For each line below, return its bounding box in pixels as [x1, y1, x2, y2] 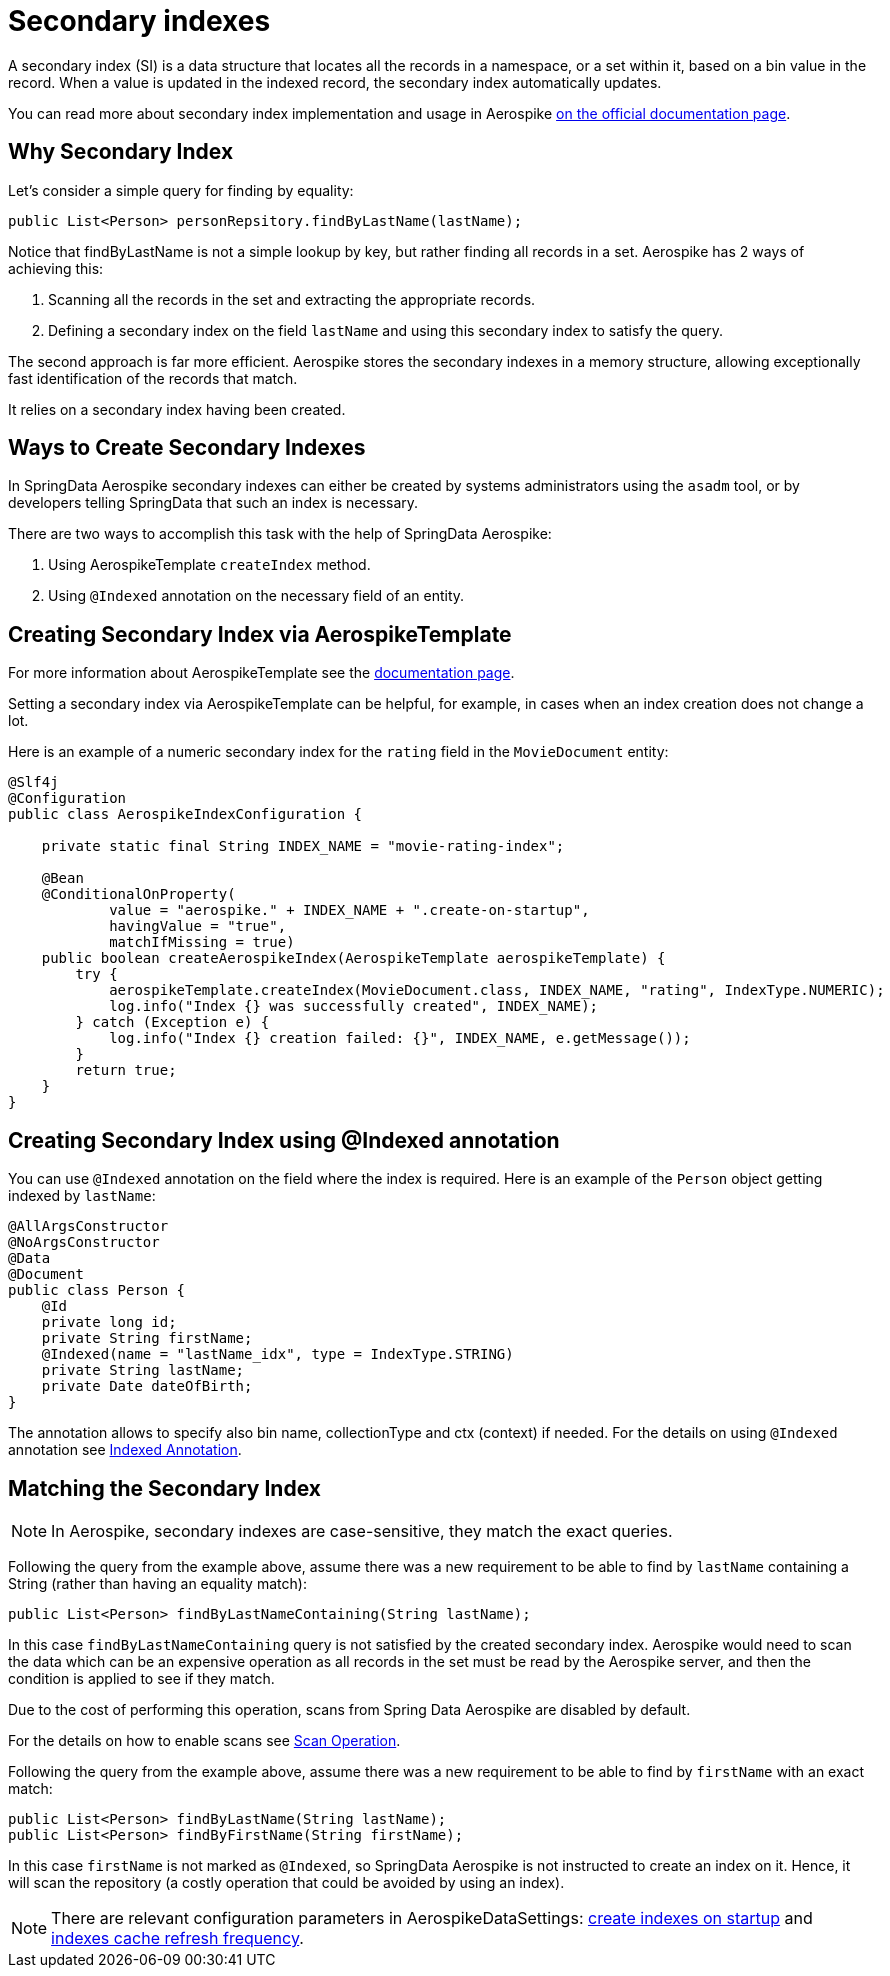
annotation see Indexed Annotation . [8, 1441, 242, 1459]
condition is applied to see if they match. [8, 1669, 275, 1687]
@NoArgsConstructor [8, 1234, 160, 1251]
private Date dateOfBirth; [41, 1378, 253, 1395]
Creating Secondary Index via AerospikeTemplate [8, 621, 512, 647]
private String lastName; [41, 1362, 245, 1379]
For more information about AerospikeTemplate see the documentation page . [8, 664, 515, 682]
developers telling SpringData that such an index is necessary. [8, 494, 419, 512]
